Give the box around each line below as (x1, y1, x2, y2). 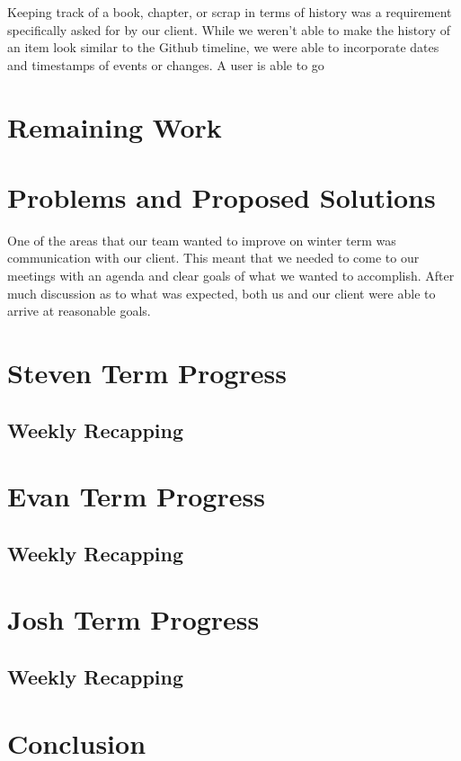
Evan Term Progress (7, 478, 265, 515)
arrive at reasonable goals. (7, 301, 151, 320)
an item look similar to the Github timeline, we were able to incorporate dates (7, 38, 439, 57)
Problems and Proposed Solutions (7, 178, 436, 215)
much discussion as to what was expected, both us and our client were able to (7, 283, 436, 302)
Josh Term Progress (7, 601, 260, 638)
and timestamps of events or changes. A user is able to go (7, 55, 324, 74)
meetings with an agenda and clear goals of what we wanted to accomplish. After (7, 266, 455, 285)
